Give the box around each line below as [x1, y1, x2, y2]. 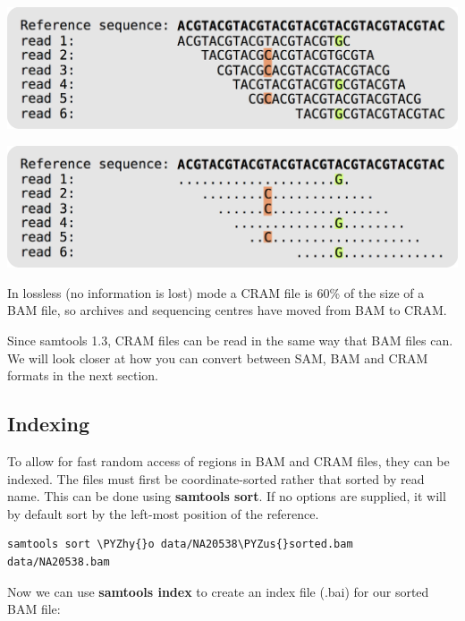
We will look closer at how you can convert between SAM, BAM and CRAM [7, 348, 428, 367]
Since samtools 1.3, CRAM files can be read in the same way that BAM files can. [7, 331, 453, 350]
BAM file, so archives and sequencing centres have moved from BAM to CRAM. [7, 301, 447, 319]
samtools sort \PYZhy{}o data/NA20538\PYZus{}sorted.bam [7, 538, 353, 551]
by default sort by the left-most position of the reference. [7, 504, 319, 523]
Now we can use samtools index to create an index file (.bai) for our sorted [7, 582, 429, 600]
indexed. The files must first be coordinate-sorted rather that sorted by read [7, 469, 425, 488]
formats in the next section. [7, 366, 158, 385]
